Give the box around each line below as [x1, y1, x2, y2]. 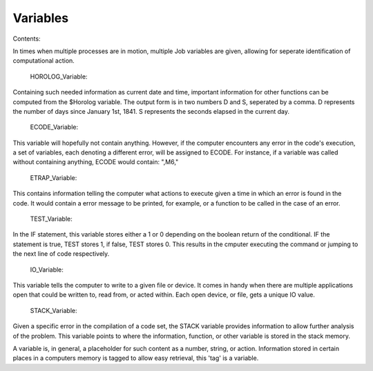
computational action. [12, 57, 75, 65]
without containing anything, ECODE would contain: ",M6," [12, 158, 179, 166]
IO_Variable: [30, 265, 64, 274]
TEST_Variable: [30, 214, 73, 223]
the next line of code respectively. [12, 250, 110, 258]
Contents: [12, 34, 41, 43]
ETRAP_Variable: [30, 173, 77, 182]
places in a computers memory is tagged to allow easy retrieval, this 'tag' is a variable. [12, 354, 259, 362]
